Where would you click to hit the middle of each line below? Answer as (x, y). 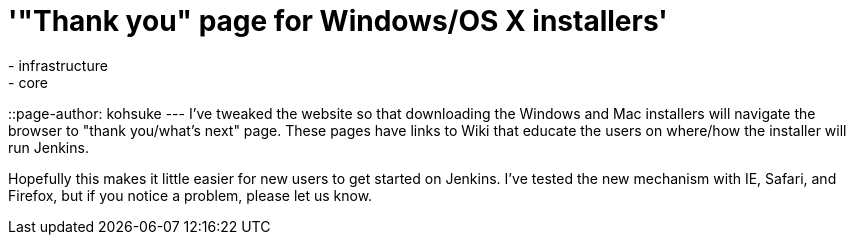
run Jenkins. (48, 147)
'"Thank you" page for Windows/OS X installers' (338, 21)
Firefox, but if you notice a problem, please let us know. (190, 195)
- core (28, 82)
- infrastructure (58, 65)
